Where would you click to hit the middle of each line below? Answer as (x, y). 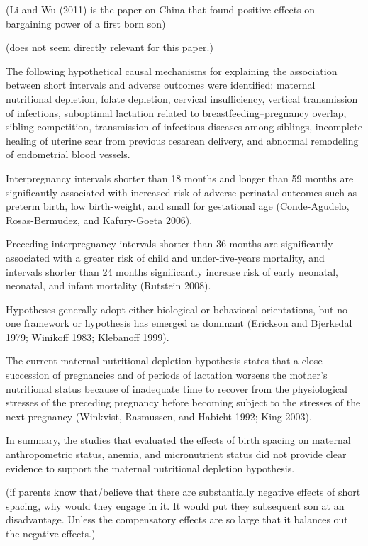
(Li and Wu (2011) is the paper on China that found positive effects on (161, 9)
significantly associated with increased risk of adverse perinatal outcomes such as (182, 192)
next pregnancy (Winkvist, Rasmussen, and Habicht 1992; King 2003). (159, 416)
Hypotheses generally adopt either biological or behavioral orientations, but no (177, 309)
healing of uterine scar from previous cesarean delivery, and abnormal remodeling (182, 140)
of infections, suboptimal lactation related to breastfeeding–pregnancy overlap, (176, 112)
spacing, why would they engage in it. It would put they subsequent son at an (175, 505)
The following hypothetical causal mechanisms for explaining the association (172, 71)
